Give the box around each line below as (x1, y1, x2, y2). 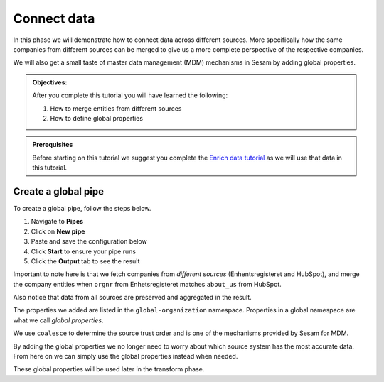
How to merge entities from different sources (50, 104, 182, 113)
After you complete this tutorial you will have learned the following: (32, 91, 228, 99)
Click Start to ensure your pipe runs (31, 247, 137, 256)
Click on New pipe (31, 227, 85, 236)
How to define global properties (50, 114, 144, 122)
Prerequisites (32, 141, 73, 149)
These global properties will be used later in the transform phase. (13, 365, 205, 373)
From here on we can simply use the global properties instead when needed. (13, 352, 238, 361)
